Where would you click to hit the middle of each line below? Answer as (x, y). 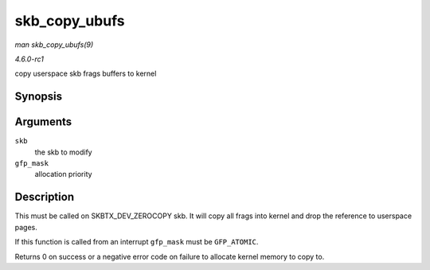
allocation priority (63, 174)
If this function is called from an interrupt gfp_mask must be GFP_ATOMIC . (137, 242)
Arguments (43, 122)
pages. (26, 227)
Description (45, 197)
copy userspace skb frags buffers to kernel (86, 74)
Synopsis (39, 97)
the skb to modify (63, 152)
